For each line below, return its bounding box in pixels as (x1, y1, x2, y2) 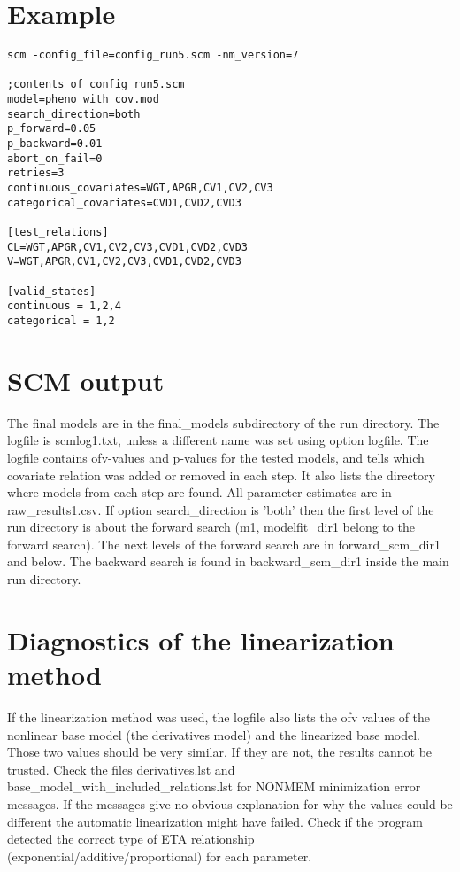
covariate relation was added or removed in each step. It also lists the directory (7, 465, 435, 484)
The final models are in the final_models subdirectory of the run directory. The (7, 413, 440, 432)
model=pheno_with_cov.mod (7, 93, 159, 106)
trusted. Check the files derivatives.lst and (7, 759, 235, 778)
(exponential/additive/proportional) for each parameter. (7, 846, 312, 865)
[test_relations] (7, 226, 109, 238)
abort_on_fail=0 (7, 152, 103, 165)
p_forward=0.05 (7, 122, 96, 136)
